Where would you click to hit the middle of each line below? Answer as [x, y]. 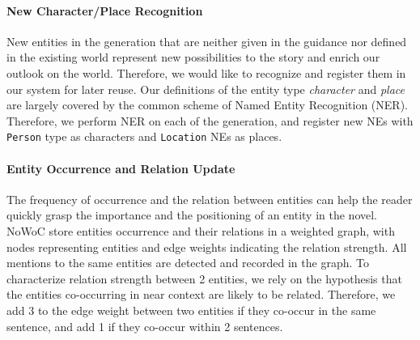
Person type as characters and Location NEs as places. [144, 136]
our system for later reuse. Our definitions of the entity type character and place [206, 89]
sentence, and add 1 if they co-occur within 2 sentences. [145, 326]
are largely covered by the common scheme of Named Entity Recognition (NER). [207, 105]
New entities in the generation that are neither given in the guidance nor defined [207, 41]
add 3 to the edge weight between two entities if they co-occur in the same [191, 310]
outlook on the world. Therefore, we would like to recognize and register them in [206, 72]
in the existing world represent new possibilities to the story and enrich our [193, 57]
